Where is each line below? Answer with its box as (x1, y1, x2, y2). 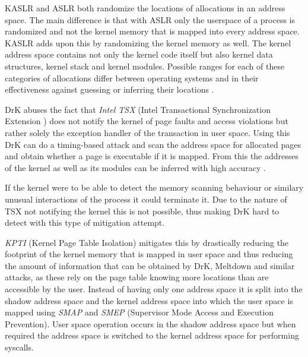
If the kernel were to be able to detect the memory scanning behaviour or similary (5, 181, 304, 194)
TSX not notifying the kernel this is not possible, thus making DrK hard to (5, 204, 280, 217)
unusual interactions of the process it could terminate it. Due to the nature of (5, 192, 287, 205)
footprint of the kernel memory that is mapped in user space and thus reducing (5, 248, 293, 260)
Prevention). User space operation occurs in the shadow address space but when (5, 317, 296, 330)
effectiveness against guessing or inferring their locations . (5, 83, 214, 96)
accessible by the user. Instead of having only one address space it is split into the (5, 283, 303, 295)
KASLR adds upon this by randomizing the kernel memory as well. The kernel (5, 36, 291, 49)
